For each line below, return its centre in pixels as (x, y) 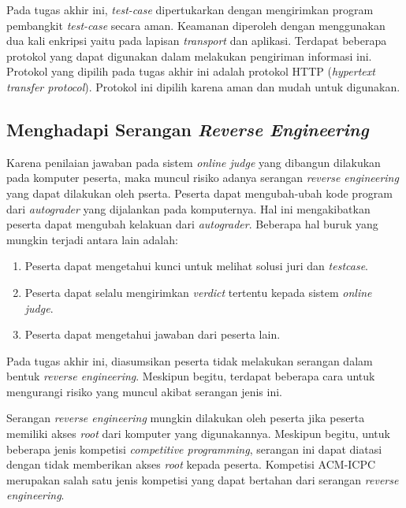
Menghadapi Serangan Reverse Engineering (188, 129)
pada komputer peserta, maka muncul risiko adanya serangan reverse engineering (203, 178)
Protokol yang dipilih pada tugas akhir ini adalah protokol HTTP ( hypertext (191, 71)
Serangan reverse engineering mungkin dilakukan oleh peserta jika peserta (186, 418)
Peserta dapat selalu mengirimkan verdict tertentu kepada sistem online (198, 292)
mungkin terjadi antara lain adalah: (92, 239)
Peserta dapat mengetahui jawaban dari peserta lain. (153, 334)
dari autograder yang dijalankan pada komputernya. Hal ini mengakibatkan (188, 208)
